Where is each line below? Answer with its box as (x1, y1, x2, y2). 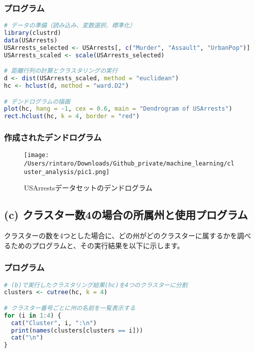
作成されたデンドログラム (4, 131, 102, 144)
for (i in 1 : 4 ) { (4, 312, 61, 319)
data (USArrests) (4, 36, 58, 44)
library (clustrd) (4, 29, 61, 37)
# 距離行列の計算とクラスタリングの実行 (4, 67, 118, 75)
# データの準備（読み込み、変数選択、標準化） (4, 22, 136, 29)
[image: (24, 152, 49, 159)
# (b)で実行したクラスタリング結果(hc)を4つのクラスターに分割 (4, 281, 188, 289)
